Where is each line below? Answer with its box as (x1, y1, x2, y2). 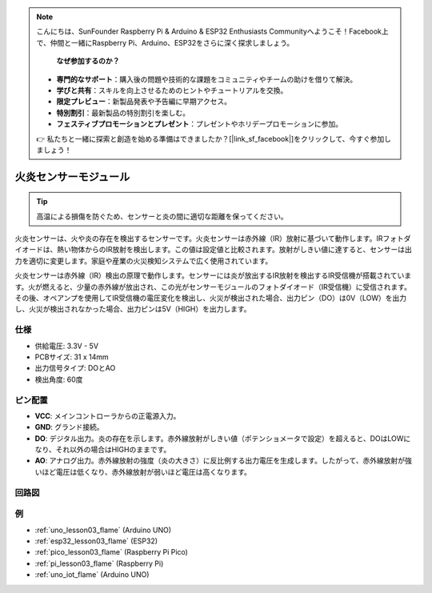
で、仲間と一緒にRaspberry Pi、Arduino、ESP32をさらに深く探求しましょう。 (36, 38, 294, 47)
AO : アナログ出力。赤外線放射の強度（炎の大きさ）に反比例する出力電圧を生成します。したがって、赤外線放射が (34, 456, 406, 466)
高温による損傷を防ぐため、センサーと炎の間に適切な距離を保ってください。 (36, 211, 288, 221)
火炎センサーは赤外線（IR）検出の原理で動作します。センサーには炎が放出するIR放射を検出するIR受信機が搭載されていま (14, 270, 412, 280)
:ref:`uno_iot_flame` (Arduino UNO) (34, 570, 150, 579)
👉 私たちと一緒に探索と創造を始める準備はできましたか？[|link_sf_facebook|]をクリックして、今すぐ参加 (36, 134, 385, 143)
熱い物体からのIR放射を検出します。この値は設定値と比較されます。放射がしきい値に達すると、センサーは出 (56, 245, 412, 254)
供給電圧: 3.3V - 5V (34, 341, 99, 351)
